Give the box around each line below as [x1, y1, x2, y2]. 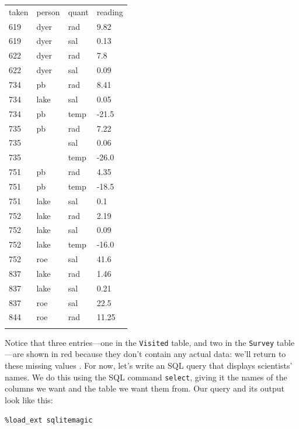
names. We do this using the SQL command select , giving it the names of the [5, 370, 287, 383]
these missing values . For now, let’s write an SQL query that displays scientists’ [5, 359, 293, 372]
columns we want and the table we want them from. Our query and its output [5, 382, 284, 394]
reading [96, 5, 123, 18]
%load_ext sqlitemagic [5, 416, 93, 424]
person [36, 5, 60, 18]
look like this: [5, 393, 53, 406]
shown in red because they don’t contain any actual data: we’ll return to [26, 348, 286, 360]
